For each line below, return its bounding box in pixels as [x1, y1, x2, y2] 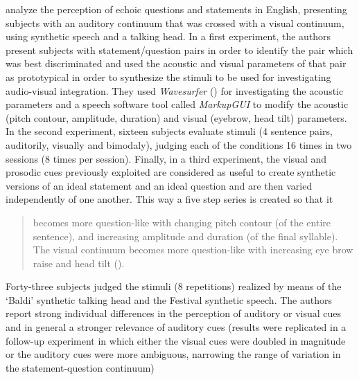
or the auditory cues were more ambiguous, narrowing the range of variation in [6, 347, 341, 361]
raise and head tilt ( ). [33, 255, 125, 270]
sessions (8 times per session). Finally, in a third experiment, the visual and [6, 151, 327, 165]
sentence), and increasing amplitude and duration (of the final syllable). [33, 228, 338, 243]
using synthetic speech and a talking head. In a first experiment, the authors [6, 29, 331, 44]
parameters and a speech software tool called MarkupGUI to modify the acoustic [6, 97, 349, 111]
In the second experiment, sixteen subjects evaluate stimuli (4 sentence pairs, [6, 124, 333, 138]
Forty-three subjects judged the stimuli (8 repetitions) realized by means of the [6, 279, 342, 293]
